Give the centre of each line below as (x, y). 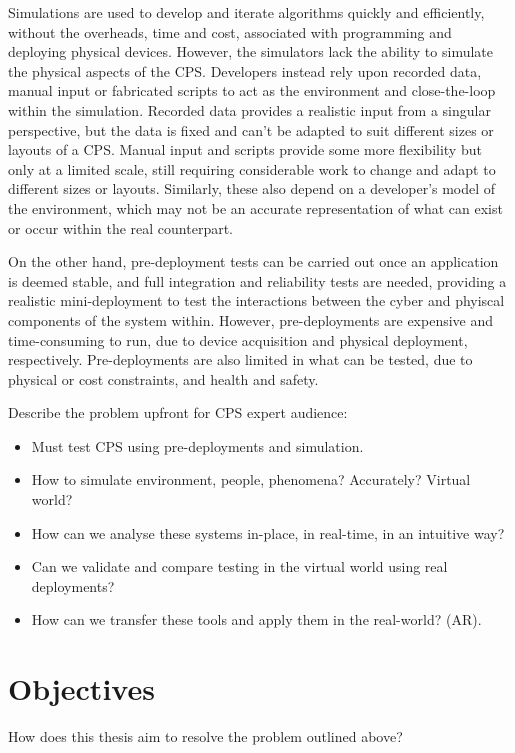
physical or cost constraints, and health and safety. (163, 378)
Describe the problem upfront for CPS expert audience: (178, 412)
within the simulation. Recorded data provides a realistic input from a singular (249, 109)
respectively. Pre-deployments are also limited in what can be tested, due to (240, 359)
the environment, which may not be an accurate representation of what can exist (255, 207)
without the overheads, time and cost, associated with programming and (230, 31)
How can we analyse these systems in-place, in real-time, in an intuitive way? (268, 532)
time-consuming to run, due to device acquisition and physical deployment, (238, 339)
